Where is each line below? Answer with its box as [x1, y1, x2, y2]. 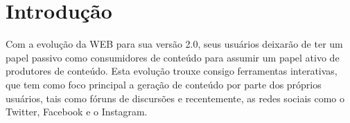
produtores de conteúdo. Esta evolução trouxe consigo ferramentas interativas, [6, 64, 338, 78]
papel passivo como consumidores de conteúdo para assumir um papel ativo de [6, 50, 340, 64]
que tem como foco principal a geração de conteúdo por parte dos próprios [6, 77, 322, 91]
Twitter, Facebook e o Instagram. [6, 104, 148, 119]
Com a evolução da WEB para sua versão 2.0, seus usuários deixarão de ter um [6, 37, 343, 51]
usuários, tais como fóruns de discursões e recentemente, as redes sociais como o [6, 91, 344, 105]
